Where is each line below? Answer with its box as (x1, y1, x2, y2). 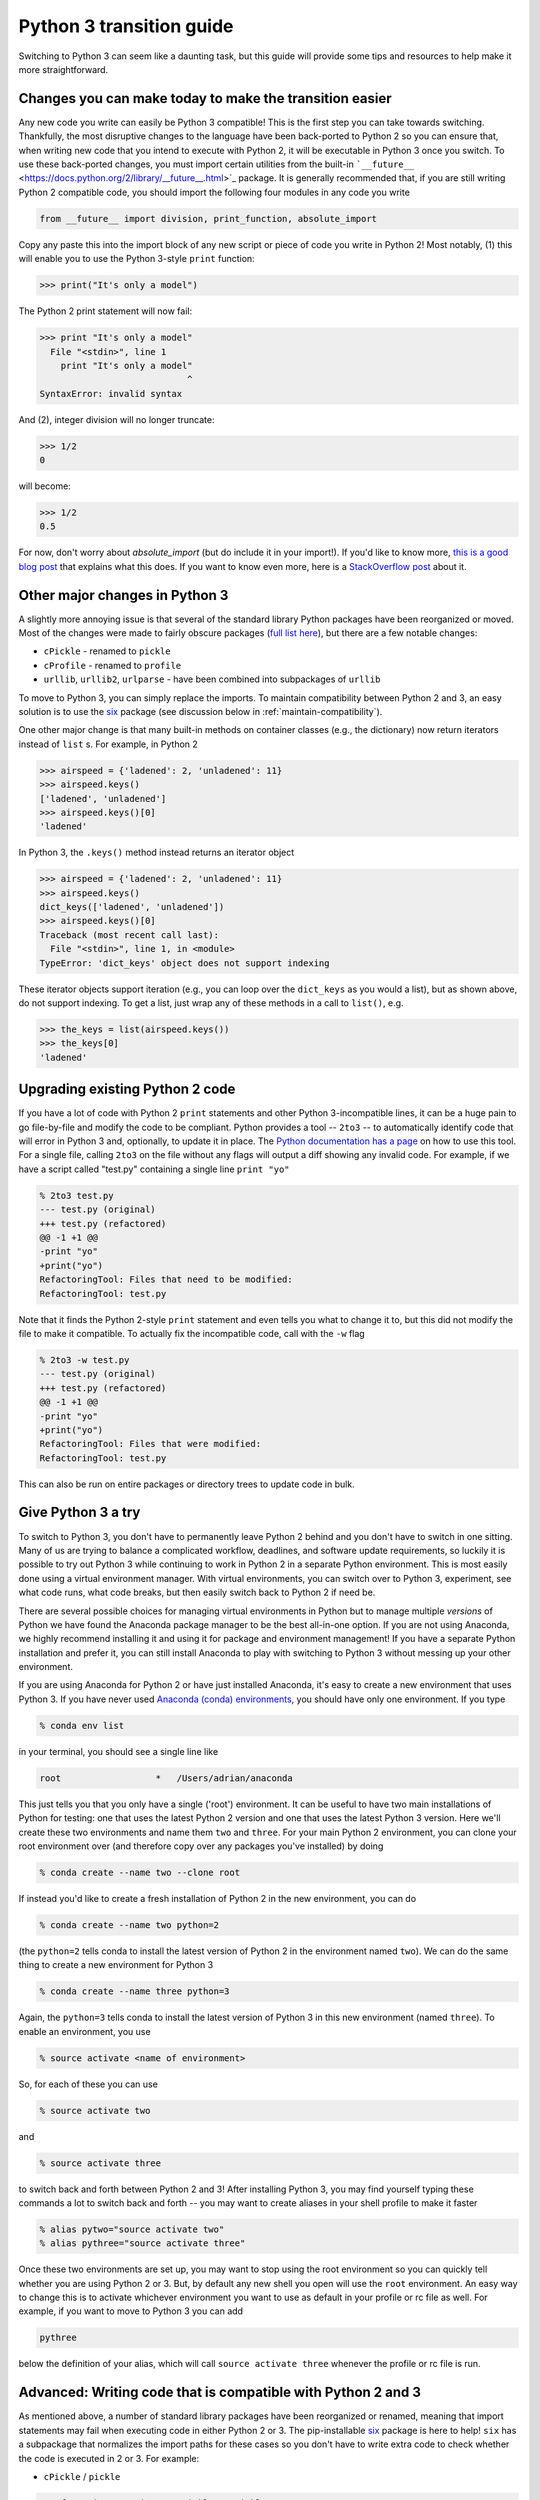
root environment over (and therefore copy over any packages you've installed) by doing (18, 1840, 384, 1852)
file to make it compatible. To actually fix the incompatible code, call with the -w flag (18, 1327, 365, 1339)
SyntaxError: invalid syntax (39, 388, 183, 399)
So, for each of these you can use (18, 2078, 159, 2090)
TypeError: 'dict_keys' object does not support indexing (39, 957, 330, 969)
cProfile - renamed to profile (43, 659, 182, 671)
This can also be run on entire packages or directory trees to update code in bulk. (18, 1478, 355, 1490)
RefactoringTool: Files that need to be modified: (39, 1274, 294, 1285)
